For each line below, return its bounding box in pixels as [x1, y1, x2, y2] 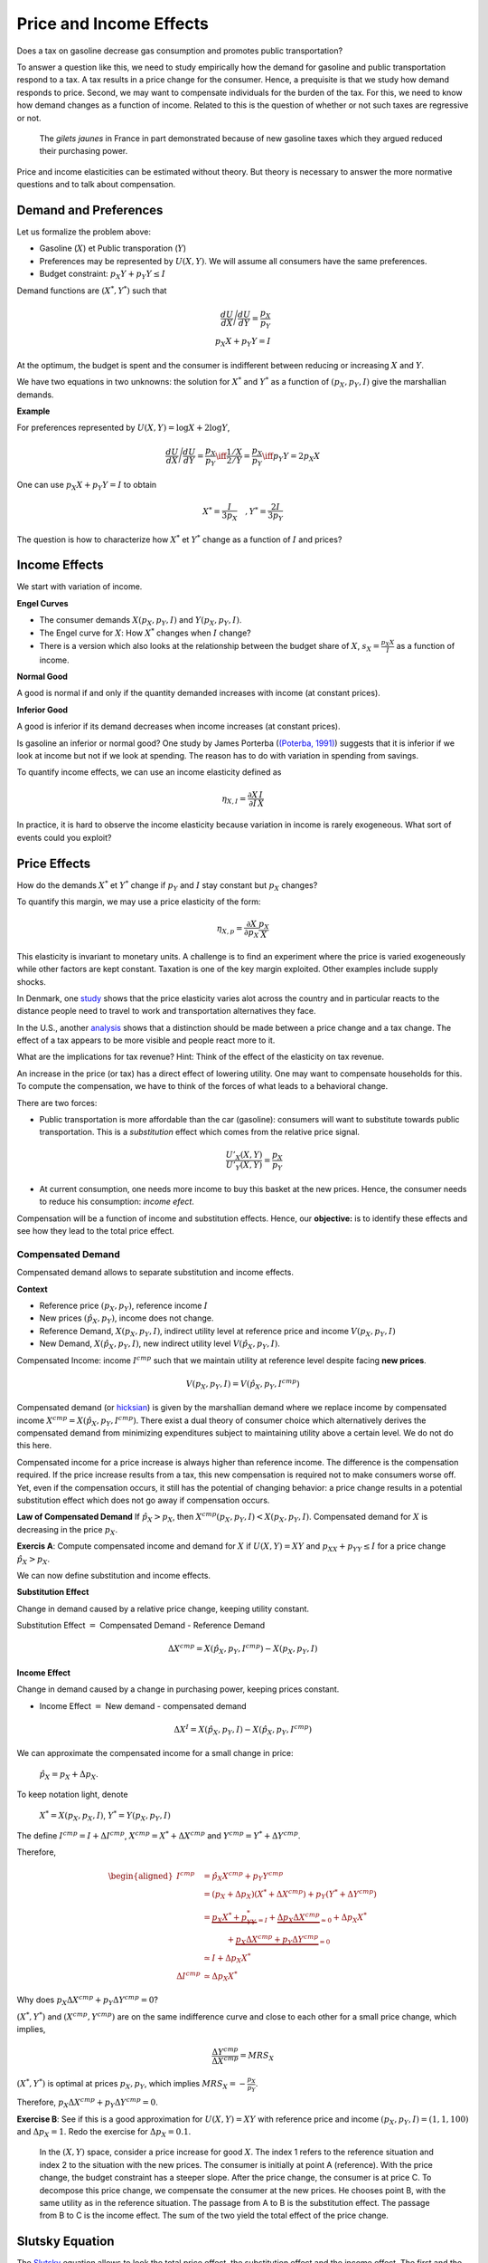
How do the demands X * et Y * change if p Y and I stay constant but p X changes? [16, 878, 318, 893]
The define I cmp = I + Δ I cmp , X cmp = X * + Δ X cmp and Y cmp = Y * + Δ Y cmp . [16, 1829, 301, 1841]
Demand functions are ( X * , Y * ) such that [16, 283, 167, 296]
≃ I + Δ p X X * [203, 1951, 251, 1965]
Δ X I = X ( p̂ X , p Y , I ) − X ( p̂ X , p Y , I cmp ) [174, 1723, 312, 1737]
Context [16, 1284, 49, 1294]
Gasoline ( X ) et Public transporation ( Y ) [39, 243, 187, 253]
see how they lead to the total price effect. [16, 1226, 175, 1237]
